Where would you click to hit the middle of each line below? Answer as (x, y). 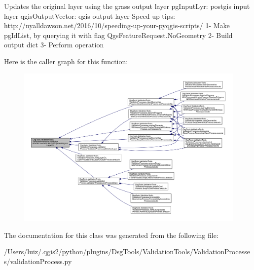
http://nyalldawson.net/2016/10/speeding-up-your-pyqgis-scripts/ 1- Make (117, 25)
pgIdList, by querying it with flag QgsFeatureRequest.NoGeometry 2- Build (118, 35)
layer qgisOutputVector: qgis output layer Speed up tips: (90, 16)
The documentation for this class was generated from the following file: (111, 235)
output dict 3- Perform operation (54, 45)
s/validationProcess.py (38, 261)
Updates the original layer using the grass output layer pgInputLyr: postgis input (127, 6)
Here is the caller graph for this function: (66, 61)
